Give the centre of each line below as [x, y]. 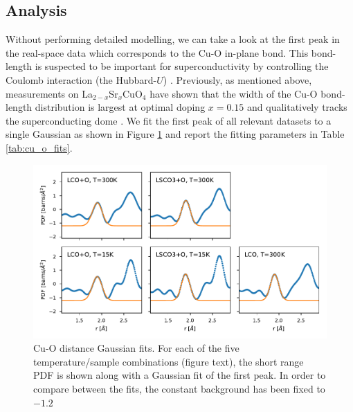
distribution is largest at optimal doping [120, 107]
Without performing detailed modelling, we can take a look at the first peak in [173, 39]
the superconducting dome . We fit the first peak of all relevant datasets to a [169, 120]
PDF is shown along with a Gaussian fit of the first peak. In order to [180, 375]
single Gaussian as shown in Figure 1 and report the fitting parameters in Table [175, 134]
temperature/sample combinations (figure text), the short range [169, 361]
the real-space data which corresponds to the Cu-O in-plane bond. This [157, 52]
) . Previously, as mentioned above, [237, 79]
